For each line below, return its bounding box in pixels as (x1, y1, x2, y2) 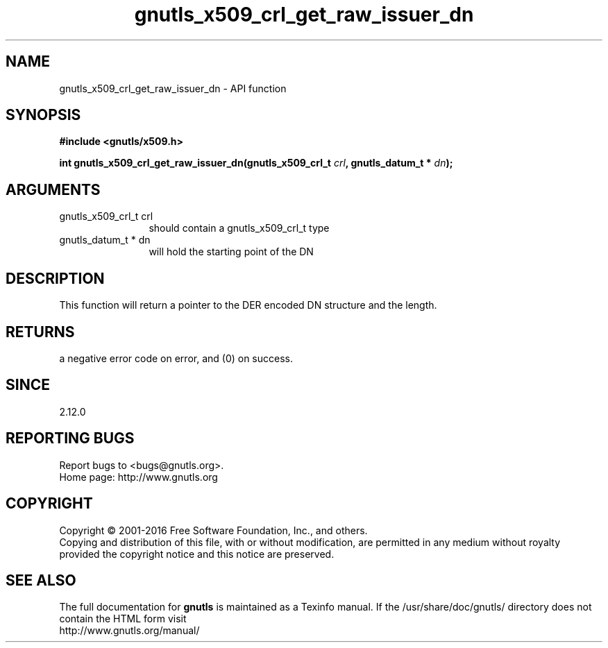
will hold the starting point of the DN (149, 246, 314, 258)
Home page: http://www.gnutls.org (59, 470, 218, 483)
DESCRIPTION (6, 269, 105, 287)
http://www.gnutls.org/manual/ (59, 624, 200, 637)
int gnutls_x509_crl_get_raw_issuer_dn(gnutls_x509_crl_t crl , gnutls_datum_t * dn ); (59, 157, 453, 169)
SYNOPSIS (6, 106, 81, 124)
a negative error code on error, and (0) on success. (59, 352, 294, 364)
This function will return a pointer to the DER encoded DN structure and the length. (59, 299, 437, 312)
